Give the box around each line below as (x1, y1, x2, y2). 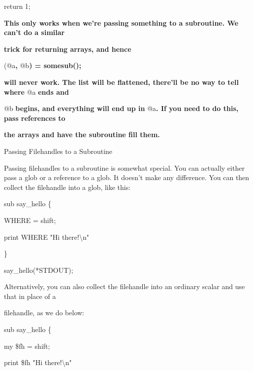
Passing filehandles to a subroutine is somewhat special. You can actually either (4, 162, 245, 173)
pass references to (4, 112, 65, 123)
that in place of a (4, 291, 56, 301)
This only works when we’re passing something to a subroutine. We (4, 17, 239, 28)
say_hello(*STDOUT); (4, 264, 73, 275)
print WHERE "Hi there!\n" (4, 231, 89, 242)
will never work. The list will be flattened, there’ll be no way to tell (4, 76, 239, 87)
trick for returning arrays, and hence (4, 43, 131, 54)
